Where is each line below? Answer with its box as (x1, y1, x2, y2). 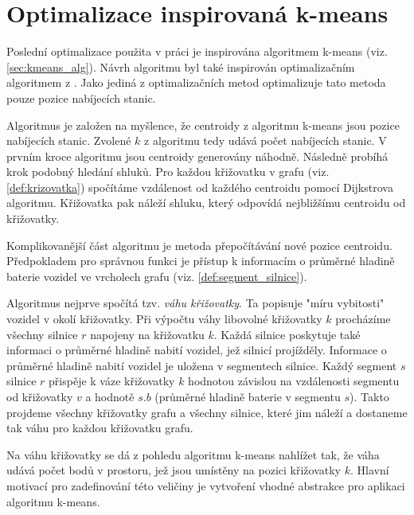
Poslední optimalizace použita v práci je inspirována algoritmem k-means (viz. (6, 43, 388, 60)
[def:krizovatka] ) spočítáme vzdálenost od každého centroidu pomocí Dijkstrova (6, 178, 393, 195)
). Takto (350, 388, 389, 404)
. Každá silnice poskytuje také (213, 326, 361, 342)
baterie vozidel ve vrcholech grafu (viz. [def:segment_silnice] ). (6, 267, 307, 284)
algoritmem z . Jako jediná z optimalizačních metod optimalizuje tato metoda (6, 74, 386, 91)
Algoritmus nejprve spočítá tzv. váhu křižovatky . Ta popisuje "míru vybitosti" (6, 295, 385, 311)
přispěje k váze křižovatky (49, 373, 175, 389)
